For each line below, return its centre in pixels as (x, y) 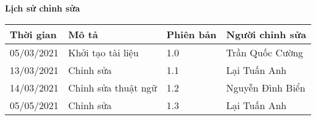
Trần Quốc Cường (265, 52)
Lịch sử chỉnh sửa (43, 8)
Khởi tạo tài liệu (104, 52)
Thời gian (33, 34)
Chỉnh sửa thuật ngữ (113, 87)
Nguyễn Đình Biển (266, 87)
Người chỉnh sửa (266, 34)
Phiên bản (191, 34)
